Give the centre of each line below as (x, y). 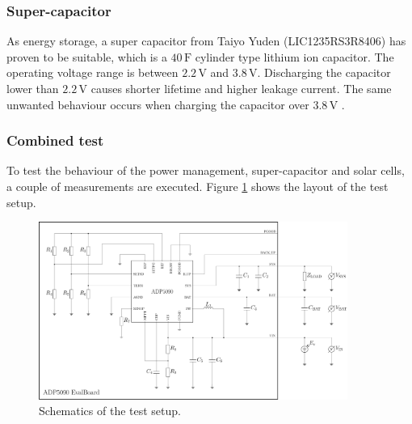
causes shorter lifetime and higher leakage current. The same (241, 88)
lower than (33, 88)
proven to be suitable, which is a (87, 56)
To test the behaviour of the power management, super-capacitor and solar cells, (206, 170)
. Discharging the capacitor (324, 72)
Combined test (55, 140)
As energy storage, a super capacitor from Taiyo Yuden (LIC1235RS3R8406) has (206, 41)
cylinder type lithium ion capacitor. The (294, 56)
